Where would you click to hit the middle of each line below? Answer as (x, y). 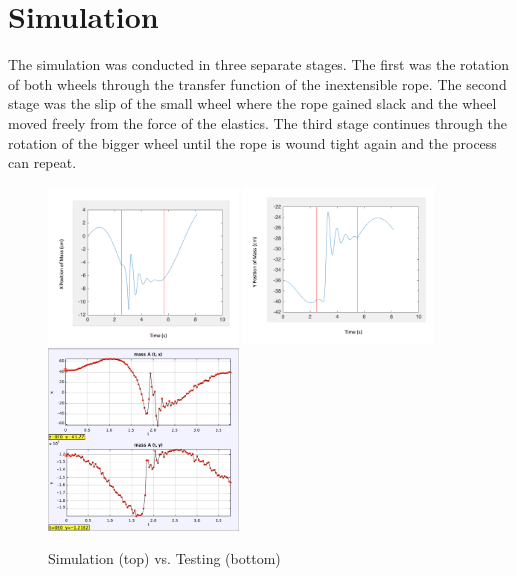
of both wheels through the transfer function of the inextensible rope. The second (257, 83)
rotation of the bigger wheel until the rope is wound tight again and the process (252, 142)
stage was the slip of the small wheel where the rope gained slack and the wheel (252, 103)
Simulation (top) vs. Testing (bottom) (164, 558)
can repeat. (42, 162)
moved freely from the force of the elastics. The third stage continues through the (258, 122)
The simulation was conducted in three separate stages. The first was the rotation (259, 64)
